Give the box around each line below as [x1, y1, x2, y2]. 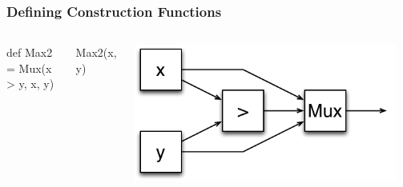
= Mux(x [6, 59, 52, 76]
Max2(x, [75, 44, 117, 61]
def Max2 [6, 44, 53, 61]
